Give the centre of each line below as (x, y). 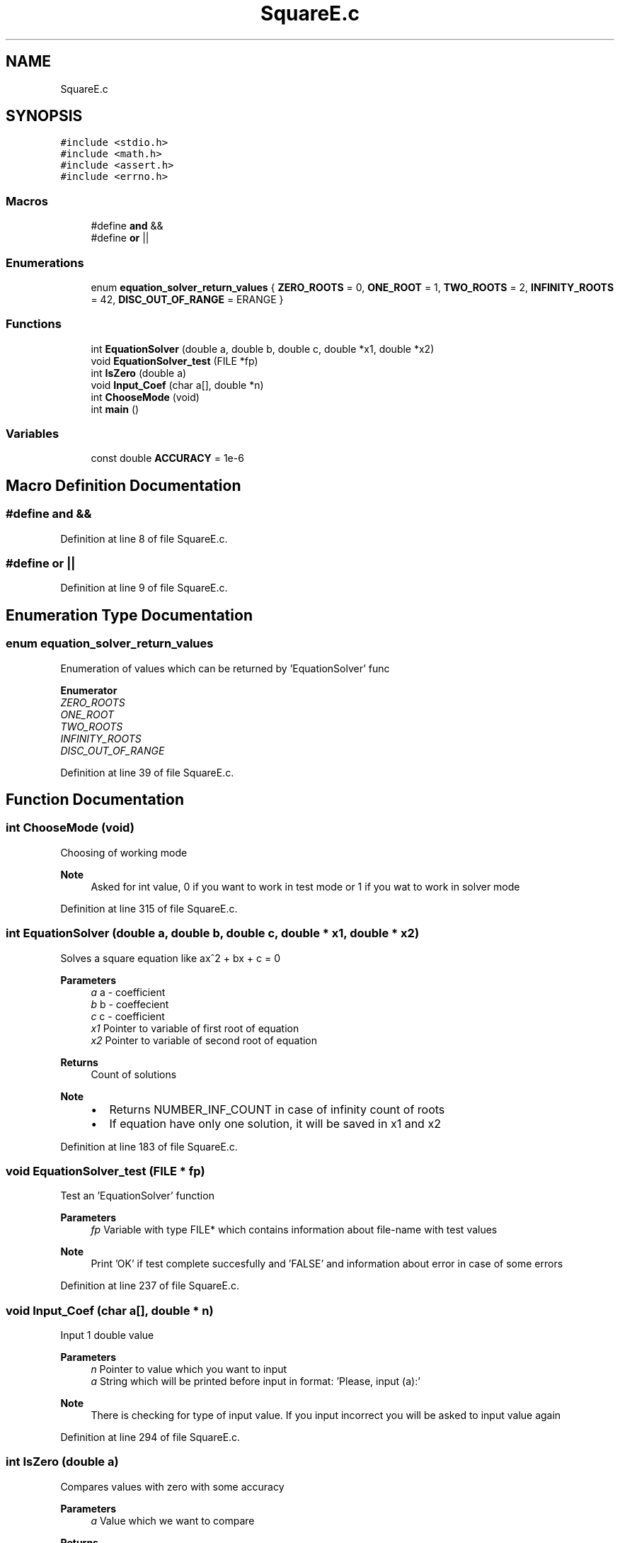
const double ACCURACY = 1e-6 (167, 458)
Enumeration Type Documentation (129, 615)
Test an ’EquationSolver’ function (137, 1196)
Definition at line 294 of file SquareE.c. (150, 1437)
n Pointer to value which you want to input (189, 1369)
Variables (33, 434)
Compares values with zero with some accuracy (172, 1486)
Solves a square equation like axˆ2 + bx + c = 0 (171, 958)
